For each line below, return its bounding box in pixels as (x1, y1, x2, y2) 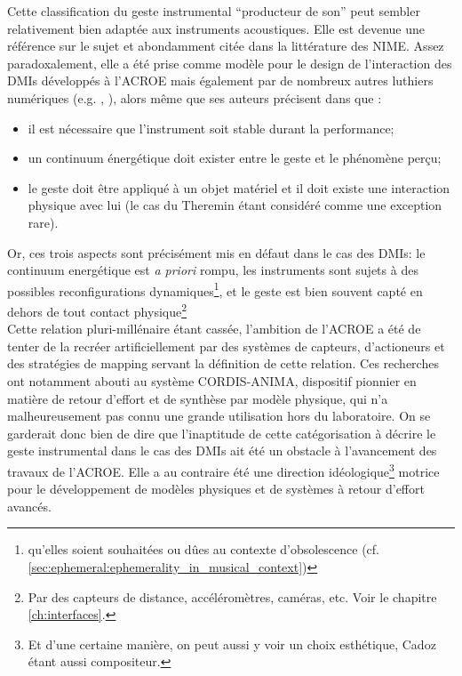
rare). (28, 213, 59, 231)
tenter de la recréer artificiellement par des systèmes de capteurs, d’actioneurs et (7, 336, 445, 355)
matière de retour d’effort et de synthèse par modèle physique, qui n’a (7, 389, 388, 407)
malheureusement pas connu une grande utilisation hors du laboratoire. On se (7, 406, 431, 425)
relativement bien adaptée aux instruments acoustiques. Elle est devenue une (7, 19, 426, 37)
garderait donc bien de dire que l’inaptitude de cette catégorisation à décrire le (7, 423, 436, 442)
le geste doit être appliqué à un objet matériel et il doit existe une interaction (28, 178, 450, 197)
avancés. (7, 496, 52, 515)
